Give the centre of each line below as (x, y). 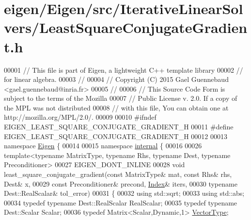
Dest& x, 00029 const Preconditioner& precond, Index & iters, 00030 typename (121, 183)
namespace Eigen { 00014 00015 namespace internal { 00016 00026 (103, 146)
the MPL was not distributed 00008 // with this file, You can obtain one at (116, 107)
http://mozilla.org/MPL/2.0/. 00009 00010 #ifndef (80, 117)
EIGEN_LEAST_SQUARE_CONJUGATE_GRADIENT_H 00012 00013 (116, 136)
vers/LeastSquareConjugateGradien (126, 27)
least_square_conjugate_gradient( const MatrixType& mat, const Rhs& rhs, (118, 174)
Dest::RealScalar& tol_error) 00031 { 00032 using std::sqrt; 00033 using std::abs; (124, 193)
